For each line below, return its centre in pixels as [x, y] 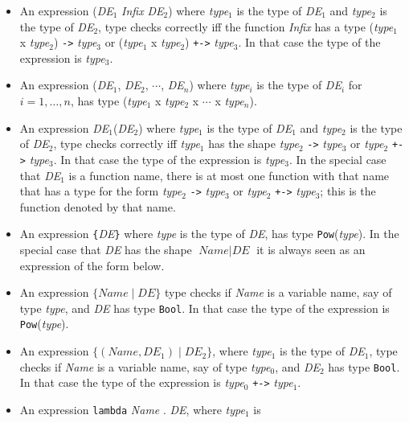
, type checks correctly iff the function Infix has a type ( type [246, 26]
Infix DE [143, 10]
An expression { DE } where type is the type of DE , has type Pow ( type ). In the [209, 234]
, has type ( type [108, 101]
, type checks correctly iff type [127, 144]
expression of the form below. [92, 265]
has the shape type [254, 144]
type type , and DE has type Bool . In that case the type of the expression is [204, 308]
